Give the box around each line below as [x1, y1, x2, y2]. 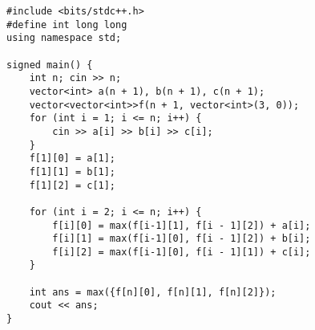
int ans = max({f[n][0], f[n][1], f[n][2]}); [29, 286, 277, 298]
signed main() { [6, 59, 93, 71]
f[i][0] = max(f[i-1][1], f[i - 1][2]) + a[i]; [52, 219, 311, 231]
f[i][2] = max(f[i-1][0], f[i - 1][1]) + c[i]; [52, 246, 311, 258]
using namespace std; [6, 32, 122, 44]
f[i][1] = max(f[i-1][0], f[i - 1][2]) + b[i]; [52, 233, 311, 245]
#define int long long [6, 18, 127, 31]
